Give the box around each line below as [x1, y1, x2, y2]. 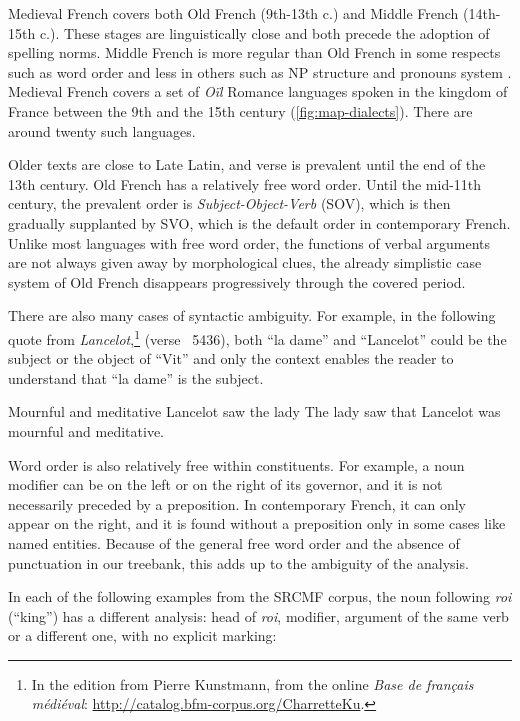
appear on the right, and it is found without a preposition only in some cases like [8, 513, 506, 534]
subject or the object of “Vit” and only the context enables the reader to [8, 348, 454, 369]
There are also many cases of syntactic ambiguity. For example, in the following [8, 305, 496, 326]
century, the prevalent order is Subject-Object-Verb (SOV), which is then [8, 193, 451, 214]
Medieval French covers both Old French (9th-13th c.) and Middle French [8, 3, 459, 23]
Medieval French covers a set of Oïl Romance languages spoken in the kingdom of [8, 81, 508, 102]
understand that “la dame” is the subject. [8, 367, 264, 388]
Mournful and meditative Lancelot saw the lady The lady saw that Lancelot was [8, 401, 501, 422]
